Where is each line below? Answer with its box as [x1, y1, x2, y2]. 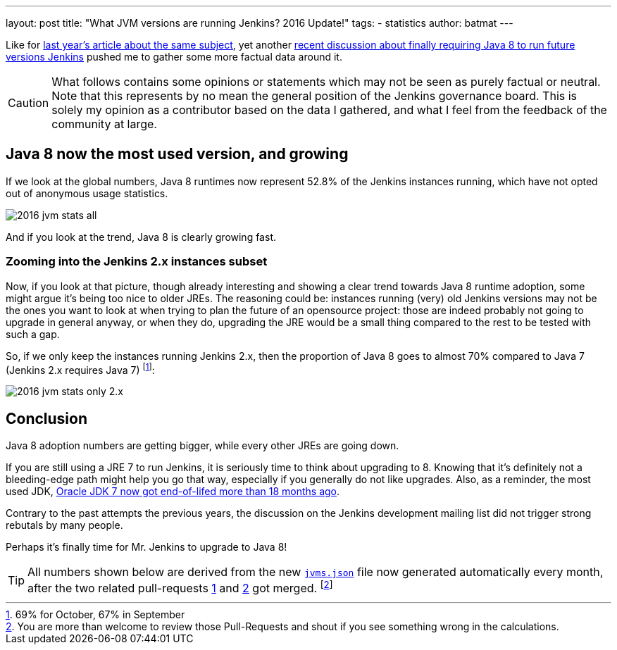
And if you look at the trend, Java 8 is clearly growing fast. [6, 230, 276, 243]
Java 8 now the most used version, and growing [6, 145, 349, 163]
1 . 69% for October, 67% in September [6, 608, 185, 621]
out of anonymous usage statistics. [6, 187, 168, 199]
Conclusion [6, 409, 88, 427]
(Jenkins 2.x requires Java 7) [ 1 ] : [6, 361, 155, 376]
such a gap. [6, 327, 60, 340]
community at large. [51, 117, 157, 131]
